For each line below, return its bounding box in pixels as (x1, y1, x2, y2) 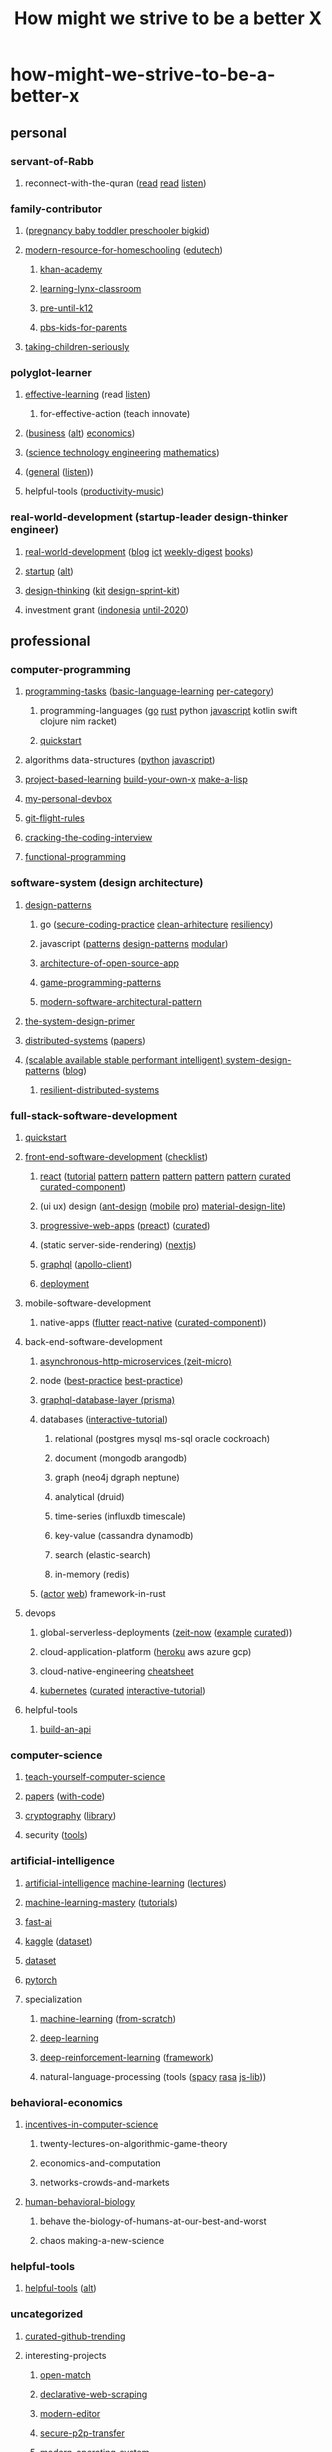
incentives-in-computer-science (24, 2118, 159, 2130)
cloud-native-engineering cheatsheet (39, 1665, 195, 1677)
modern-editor (39, 2407, 101, 2419)
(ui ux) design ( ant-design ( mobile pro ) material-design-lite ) (39, 1200, 287, 1212)
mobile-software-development (24, 1297, 152, 1309)
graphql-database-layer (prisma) (39, 1394, 176, 1406)
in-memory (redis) (54, 1568, 130, 1581)
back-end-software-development (24, 1336, 163, 1348)
